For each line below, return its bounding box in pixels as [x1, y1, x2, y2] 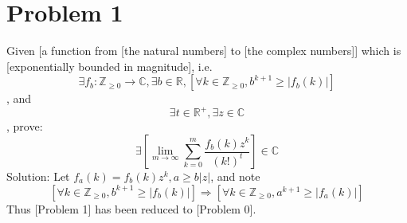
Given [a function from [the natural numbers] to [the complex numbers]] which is [6, 42, 401, 59]
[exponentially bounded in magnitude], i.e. [6, 57, 213, 74]
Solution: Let [6, 168, 70, 184]
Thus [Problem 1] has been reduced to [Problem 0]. [6, 200, 256, 217]
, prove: [6, 118, 43, 135]
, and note [210, 168, 260, 184]
